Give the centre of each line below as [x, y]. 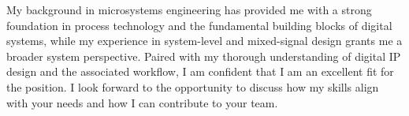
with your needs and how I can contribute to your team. [142, 102]
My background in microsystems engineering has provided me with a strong [189, 9]
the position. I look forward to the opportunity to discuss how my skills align [193, 86]
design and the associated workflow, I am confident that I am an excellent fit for [200, 71]
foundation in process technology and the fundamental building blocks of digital [199, 25]
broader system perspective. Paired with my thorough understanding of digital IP [204, 56]
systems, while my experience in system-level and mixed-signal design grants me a [204, 41]
